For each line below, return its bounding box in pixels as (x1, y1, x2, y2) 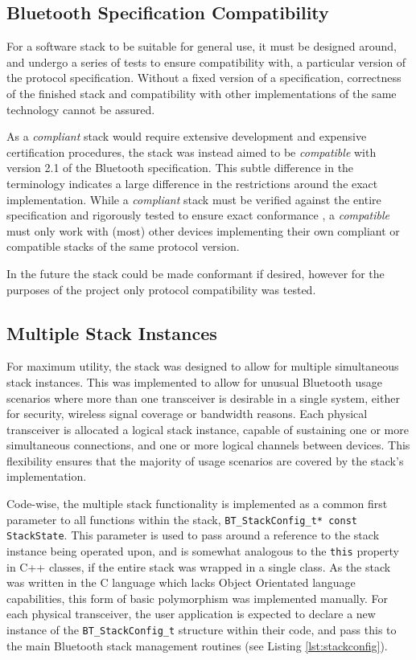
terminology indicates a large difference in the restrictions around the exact (6, 174, 378, 191)
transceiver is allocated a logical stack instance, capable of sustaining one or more (6, 420, 409, 437)
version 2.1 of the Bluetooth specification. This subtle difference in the (6, 159, 354, 176)
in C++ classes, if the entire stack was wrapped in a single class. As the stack (6, 558, 391, 575)
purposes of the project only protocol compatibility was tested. (6, 281, 316, 297)
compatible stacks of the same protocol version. (6, 238, 240, 255)
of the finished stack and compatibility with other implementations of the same (6, 84, 397, 101)
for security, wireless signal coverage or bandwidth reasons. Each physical (6, 405, 368, 422)
